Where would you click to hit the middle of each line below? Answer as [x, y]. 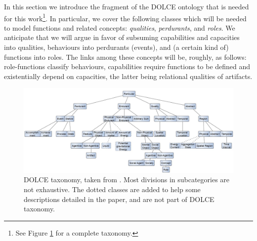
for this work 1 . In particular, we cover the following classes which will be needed [125, 17]
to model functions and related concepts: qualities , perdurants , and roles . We [120, 27]
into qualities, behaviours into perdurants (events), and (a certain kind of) [116, 47]
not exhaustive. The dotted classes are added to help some [112, 189]
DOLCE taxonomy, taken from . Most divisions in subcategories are [127, 180]
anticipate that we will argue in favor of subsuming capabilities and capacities [122, 37]
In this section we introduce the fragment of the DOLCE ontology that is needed [127, 6]
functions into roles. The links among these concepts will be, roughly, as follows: [125, 57]
